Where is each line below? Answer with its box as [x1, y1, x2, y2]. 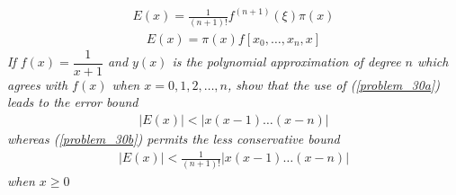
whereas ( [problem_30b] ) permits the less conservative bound [7, 129, 340, 148]
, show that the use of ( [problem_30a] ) [228, 75, 441, 93]
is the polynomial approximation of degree [172, 52, 401, 71]
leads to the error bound [7, 93, 139, 111]
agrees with [7, 75, 68, 93]
